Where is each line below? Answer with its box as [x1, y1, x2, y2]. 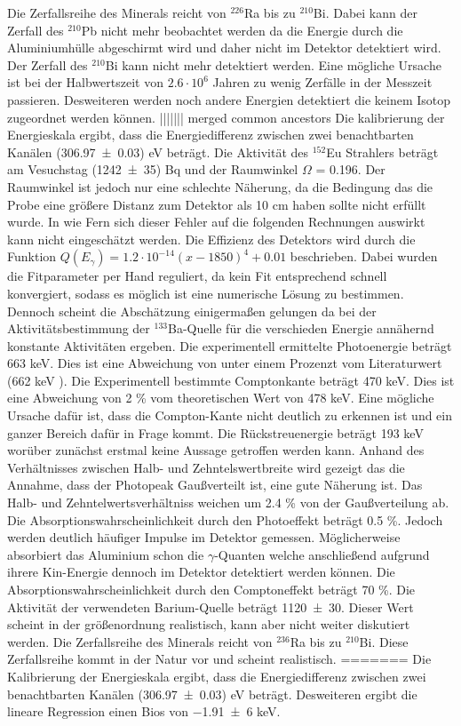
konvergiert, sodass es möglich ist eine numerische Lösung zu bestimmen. [7, 283, 404, 302]
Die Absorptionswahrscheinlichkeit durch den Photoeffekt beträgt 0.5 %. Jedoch [7, 510, 443, 529]
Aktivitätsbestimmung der [7, 319, 150, 338]
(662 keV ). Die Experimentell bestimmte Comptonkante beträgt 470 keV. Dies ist [7, 371, 455, 389]
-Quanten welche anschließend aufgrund [214, 545, 430, 563]
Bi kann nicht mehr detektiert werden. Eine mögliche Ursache [105, 55, 441, 74]
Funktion [7, 247, 57, 266]
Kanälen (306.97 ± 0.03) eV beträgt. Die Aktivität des [7, 142, 309, 161]
